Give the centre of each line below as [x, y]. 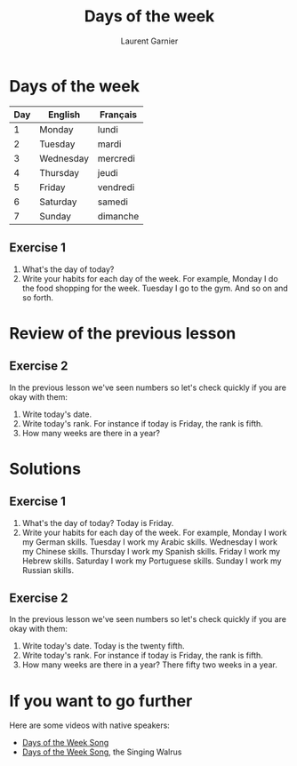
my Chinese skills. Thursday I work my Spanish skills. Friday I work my [151, 551]
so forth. [38, 297]
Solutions [45, 469]
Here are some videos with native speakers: [90, 725]
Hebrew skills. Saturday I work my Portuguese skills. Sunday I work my [152, 561]
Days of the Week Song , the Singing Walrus [102, 752]
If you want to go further [101, 701]
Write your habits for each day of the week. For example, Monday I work [154, 532]
